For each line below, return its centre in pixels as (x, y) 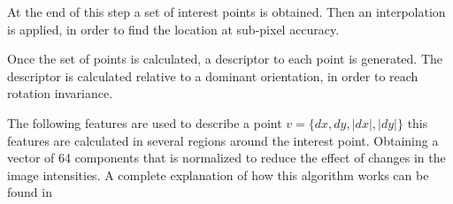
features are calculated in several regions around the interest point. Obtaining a (223, 140)
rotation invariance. (60, 93)
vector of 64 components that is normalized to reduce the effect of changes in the (226, 158)
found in (30, 192)
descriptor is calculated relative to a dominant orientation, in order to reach (213, 76)
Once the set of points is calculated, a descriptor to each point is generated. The (225, 59)
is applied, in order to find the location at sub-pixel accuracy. (173, 29)
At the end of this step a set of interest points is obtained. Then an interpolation (226, 11)
